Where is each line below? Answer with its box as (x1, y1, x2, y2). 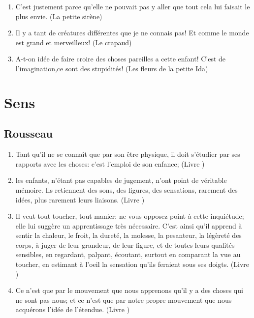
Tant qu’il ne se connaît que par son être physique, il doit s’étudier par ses (15, 149, 240, 159)
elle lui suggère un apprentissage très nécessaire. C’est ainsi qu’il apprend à (15, 220, 242, 231)
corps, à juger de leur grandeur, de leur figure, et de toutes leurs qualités (15, 239, 235, 250)
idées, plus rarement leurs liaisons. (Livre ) (15, 194, 145, 204)
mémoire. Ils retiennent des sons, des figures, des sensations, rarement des (15, 184, 238, 195)
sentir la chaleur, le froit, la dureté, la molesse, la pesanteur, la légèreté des (15, 230, 242, 240)
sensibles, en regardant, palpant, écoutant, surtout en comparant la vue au (15, 249, 241, 260)
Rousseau (4, 126, 53, 141)
